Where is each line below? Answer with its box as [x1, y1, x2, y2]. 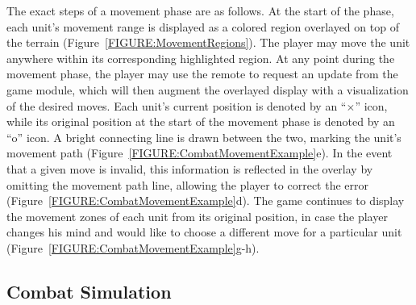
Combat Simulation [6, 278, 172, 303]
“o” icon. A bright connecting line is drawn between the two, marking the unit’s [6, 128, 401, 145]
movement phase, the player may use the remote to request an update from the [6, 65, 398, 82]
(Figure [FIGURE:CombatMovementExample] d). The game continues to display [6, 192, 405, 209]
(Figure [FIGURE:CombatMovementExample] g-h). [6, 239, 260, 256]
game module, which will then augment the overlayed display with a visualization [6, 81, 409, 98]
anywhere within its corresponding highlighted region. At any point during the [6, 49, 395, 66]
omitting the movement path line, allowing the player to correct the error [6, 176, 368, 193]
